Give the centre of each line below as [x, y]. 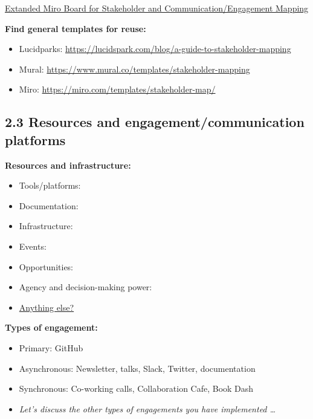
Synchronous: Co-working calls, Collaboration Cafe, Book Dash [136, 388]
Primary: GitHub [51, 347]
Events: [33, 246]
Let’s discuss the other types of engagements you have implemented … [147, 408]
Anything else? [47, 307]
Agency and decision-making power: [86, 287]
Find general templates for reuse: [76, 28]
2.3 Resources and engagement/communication [155, 122]
